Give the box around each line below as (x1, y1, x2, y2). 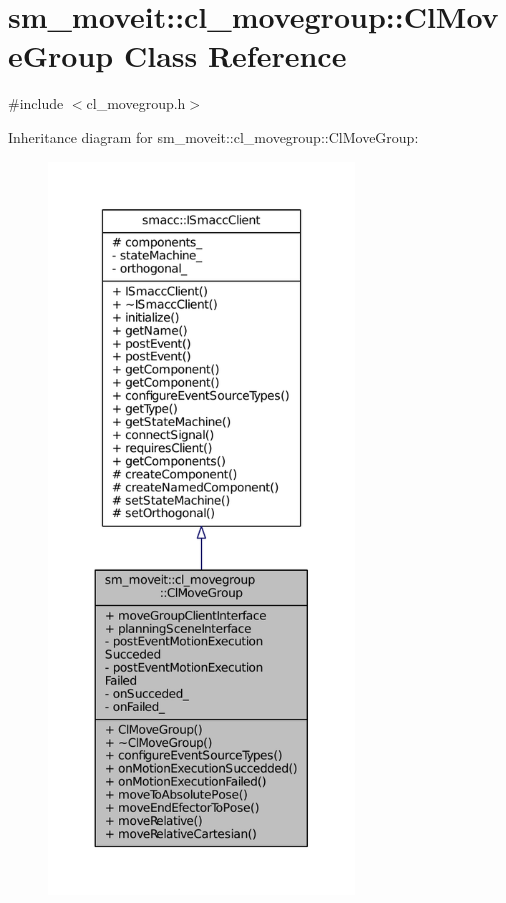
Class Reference (123, 35, 347, 76)
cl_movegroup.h (86, 93, 186, 114)
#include (8, 93, 64, 114)
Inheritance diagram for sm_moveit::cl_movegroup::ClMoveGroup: (8, 126, 419, 147)
